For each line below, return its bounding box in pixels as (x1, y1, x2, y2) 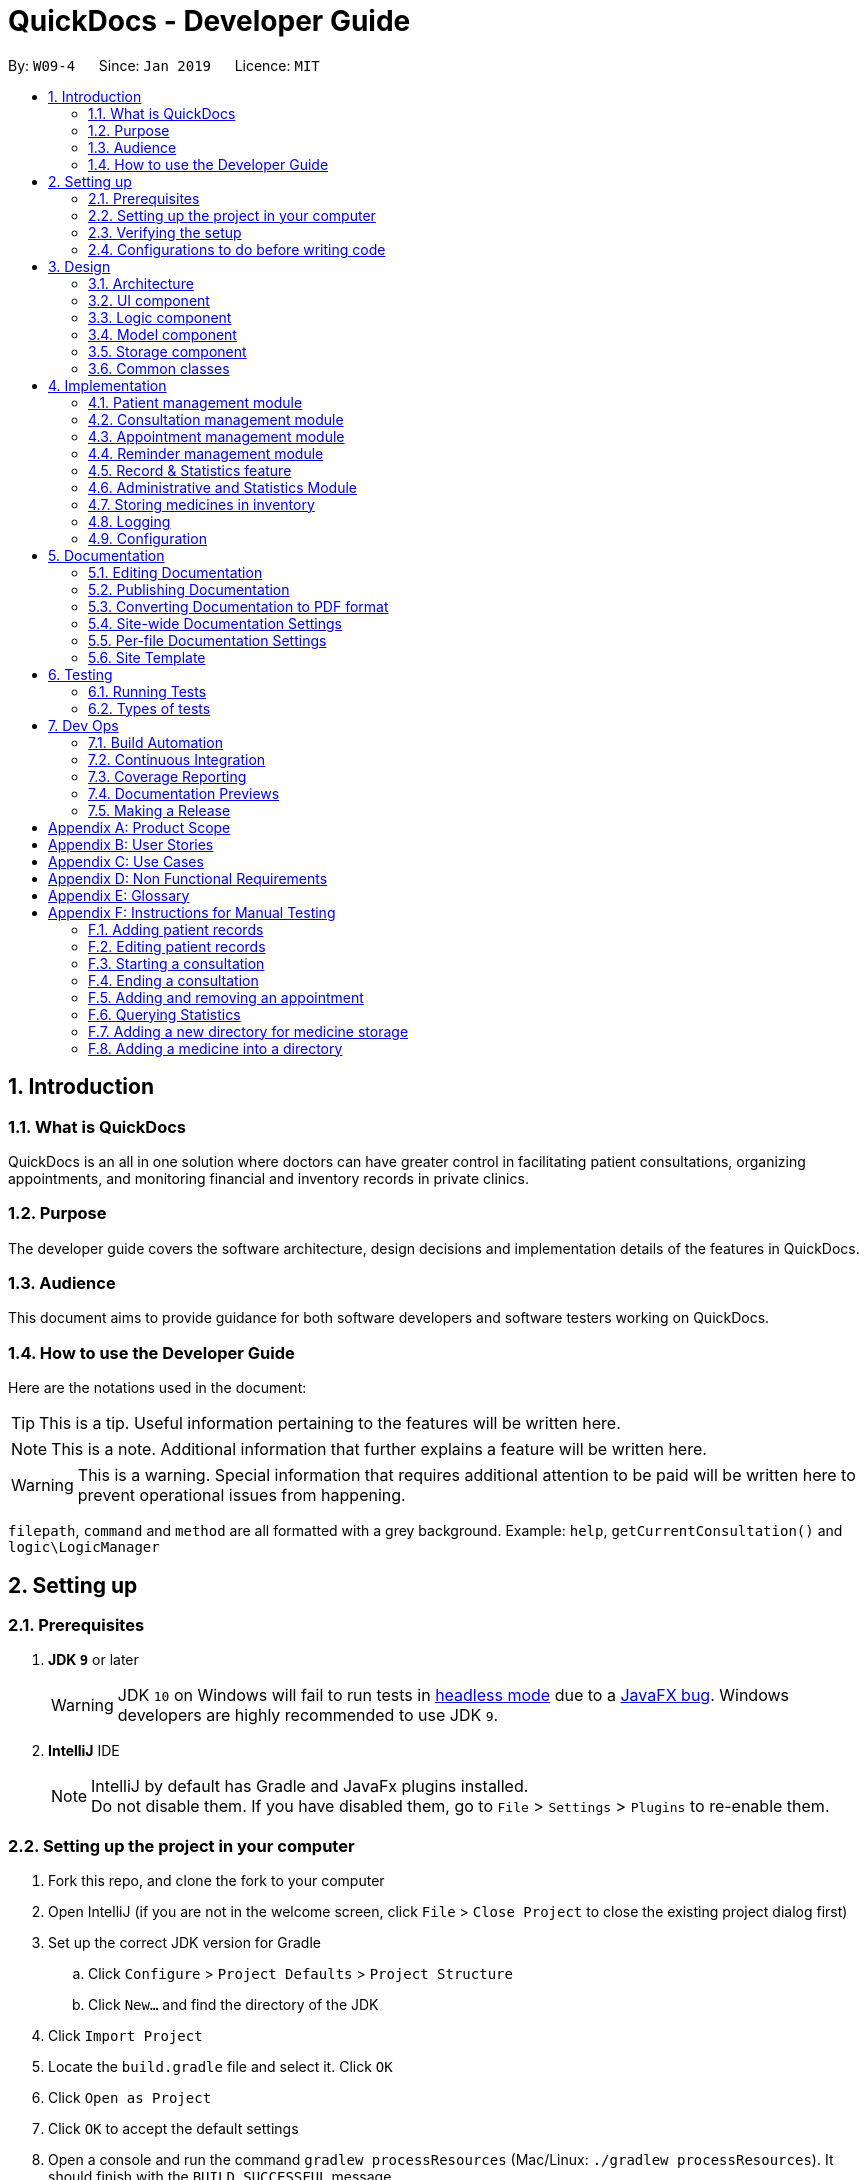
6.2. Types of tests (88, 699, 211, 717)
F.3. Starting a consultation (88, 954, 265, 972)
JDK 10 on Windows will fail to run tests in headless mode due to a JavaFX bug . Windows (117, 1685, 789, 1706)
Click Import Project (48, 2027, 203, 2045)
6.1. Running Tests (88, 682, 207, 700)
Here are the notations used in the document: (8, 1379, 307, 1397)
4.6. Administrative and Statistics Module (88, 478, 357, 496)
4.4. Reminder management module (88, 444, 324, 462)
